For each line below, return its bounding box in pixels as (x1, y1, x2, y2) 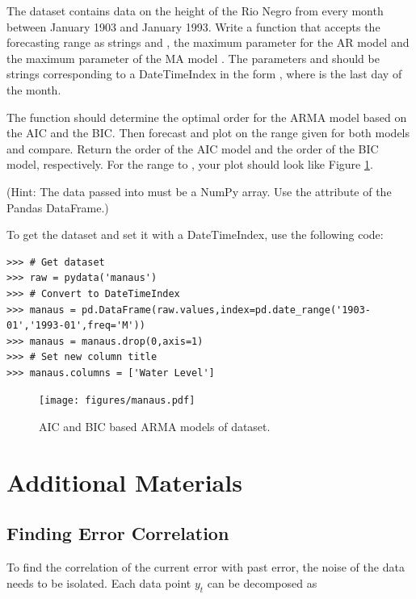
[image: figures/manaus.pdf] (39, 395, 195, 407)
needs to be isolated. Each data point (6, 574, 191, 591)
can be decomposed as (207, 574, 317, 591)
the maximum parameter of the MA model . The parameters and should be (6, 49, 380, 66)
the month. (6, 81, 61, 98)
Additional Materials (6, 465, 242, 498)
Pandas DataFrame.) (6, 199, 109, 216)
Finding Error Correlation (6, 521, 229, 546)
